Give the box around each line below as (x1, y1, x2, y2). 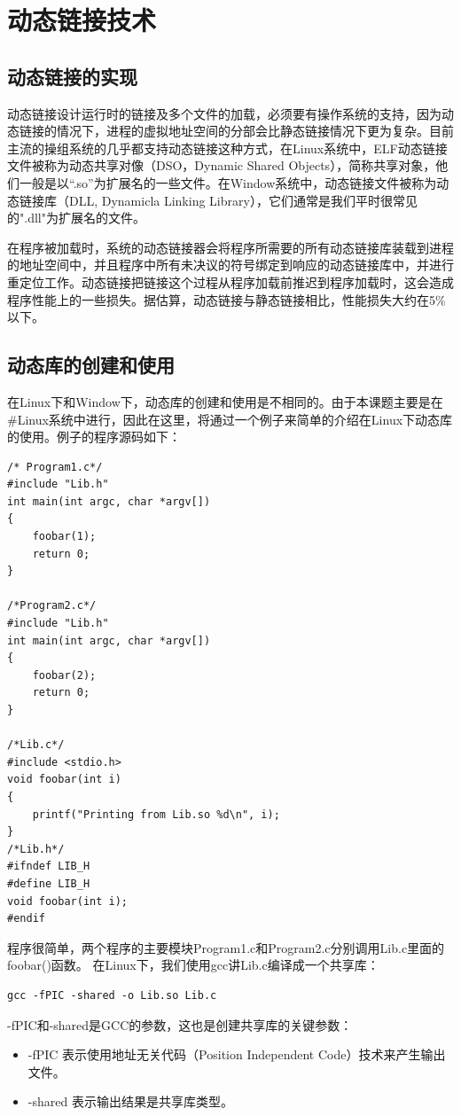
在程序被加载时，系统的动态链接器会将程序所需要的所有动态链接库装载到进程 (7, 238, 454, 256)
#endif (7, 912, 45, 925)
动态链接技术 (7, 2, 157, 38)
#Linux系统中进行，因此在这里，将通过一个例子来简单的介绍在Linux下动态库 (7, 410, 453, 428)
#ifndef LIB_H (7, 860, 90, 873)
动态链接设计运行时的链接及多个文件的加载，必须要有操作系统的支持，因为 (7, 104, 441, 122)
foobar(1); (32, 530, 97, 543)
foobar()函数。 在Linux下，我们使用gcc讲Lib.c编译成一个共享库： (7, 956, 379, 974)
